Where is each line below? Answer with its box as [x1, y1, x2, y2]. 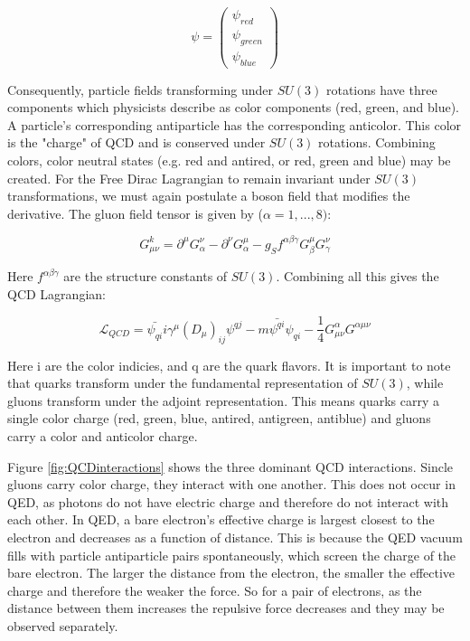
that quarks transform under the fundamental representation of [7, 373, 358, 392]
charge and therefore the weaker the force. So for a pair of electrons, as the [7, 580, 422, 599]
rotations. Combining [318, 133, 436, 152]
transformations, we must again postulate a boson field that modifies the [7, 186, 410, 205]
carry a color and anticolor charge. [7, 427, 198, 446]
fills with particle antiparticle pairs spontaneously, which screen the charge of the [7, 545, 456, 564]
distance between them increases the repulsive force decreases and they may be [7, 599, 445, 617]
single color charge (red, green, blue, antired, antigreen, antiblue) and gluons [7, 409, 431, 428]
